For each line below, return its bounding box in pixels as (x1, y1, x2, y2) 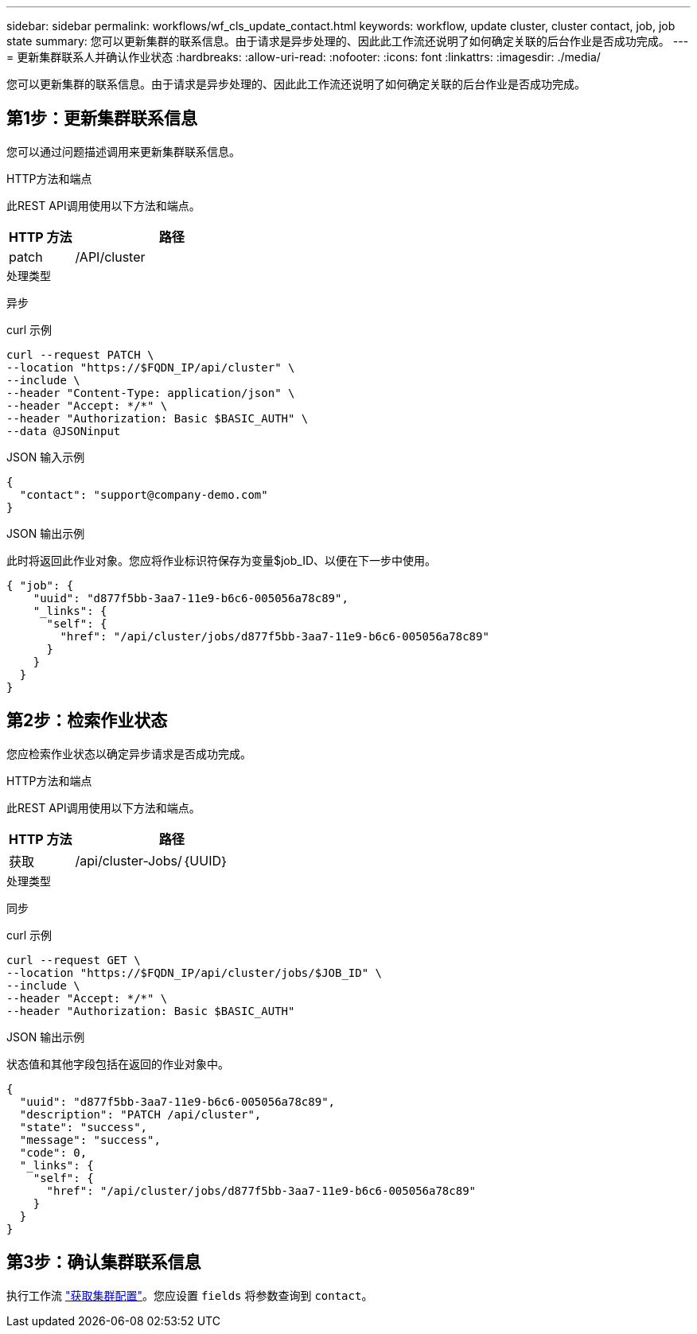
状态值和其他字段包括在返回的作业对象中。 (6, 1056, 229, 1071)
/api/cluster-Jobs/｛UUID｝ (75, 852, 229, 869)
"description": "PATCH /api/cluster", (19, 1107, 262, 1121)
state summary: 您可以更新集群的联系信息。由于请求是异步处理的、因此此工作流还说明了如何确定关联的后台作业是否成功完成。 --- (6, 34, 689, 48)
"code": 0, (19, 1145, 88, 1159)
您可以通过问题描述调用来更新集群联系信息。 (6, 144, 240, 158)
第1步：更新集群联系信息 (6, 108, 198, 129)
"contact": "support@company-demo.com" (19, 488, 268, 501)
